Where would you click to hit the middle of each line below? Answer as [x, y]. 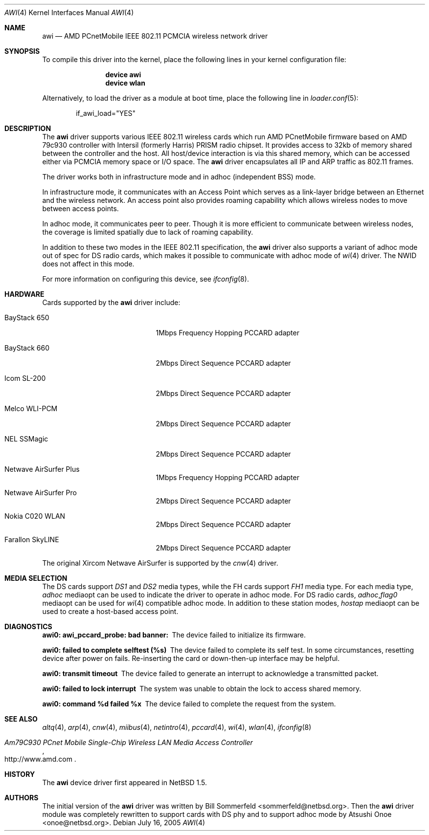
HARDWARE [24, 294]
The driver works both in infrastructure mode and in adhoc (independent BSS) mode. [179, 177]
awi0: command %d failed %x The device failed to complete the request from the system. [189, 704]
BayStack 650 [27, 318]
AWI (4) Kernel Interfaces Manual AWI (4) [69, 12]
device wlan [125, 83]
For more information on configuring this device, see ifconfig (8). [146, 279]
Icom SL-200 [25, 378]
